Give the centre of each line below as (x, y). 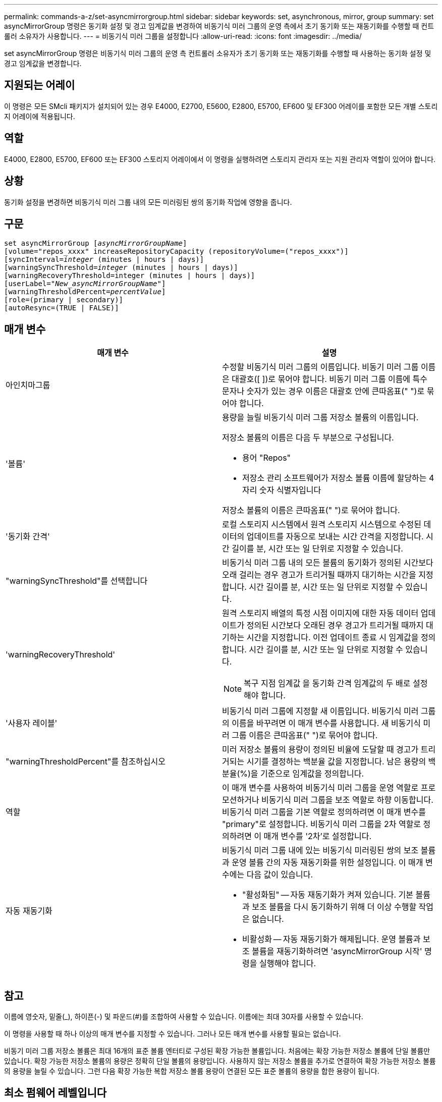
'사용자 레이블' (32, 723)
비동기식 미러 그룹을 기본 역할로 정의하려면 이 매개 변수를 (324, 812)
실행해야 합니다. (288, 963)
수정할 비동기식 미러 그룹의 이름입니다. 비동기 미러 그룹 (320, 367)
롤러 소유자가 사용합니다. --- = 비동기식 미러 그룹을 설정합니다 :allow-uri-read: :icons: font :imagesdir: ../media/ (183, 36)
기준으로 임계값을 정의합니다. (312, 774)
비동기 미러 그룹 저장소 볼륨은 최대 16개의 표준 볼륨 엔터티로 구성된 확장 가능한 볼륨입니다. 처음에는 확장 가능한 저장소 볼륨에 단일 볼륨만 (217, 1051)
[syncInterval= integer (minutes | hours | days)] (104, 260)
